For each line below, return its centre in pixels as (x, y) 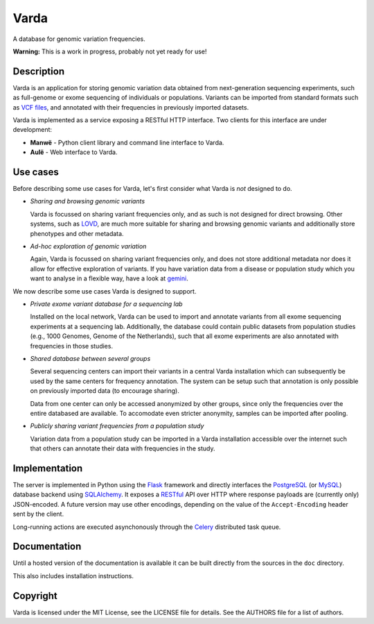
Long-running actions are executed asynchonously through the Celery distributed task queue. (147, 527)
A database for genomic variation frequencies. (79, 39)
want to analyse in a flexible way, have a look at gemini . (109, 278)
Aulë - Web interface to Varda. (74, 152)
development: (32, 130)
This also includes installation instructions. (73, 575)
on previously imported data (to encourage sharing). (105, 391)
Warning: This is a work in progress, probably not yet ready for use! (110, 51)
